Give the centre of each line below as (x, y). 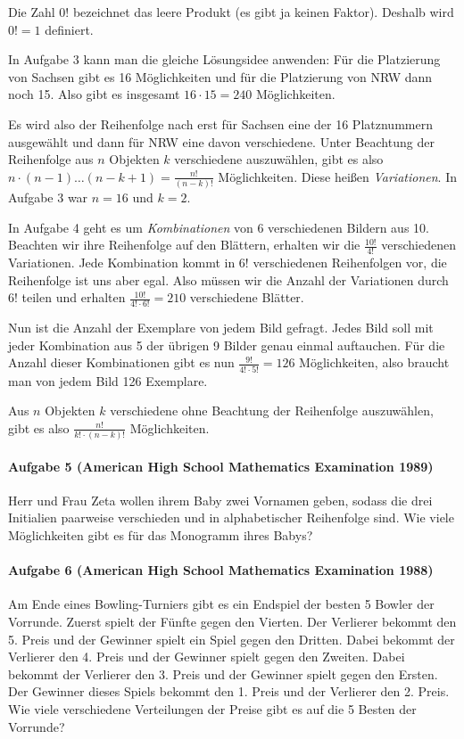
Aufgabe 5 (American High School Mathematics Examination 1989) (221, 466)
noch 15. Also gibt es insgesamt (94, 94)
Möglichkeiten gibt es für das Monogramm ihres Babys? (161, 535)
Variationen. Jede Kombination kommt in (122, 263)
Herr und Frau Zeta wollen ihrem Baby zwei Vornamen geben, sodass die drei (220, 500)
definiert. (69, 29)
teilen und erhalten (74, 297)
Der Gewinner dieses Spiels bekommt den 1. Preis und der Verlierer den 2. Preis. (229, 691)
